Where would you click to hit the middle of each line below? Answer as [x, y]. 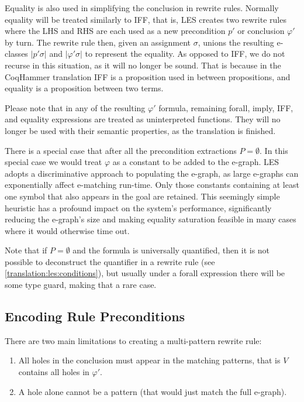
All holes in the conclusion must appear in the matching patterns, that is [149, 360]
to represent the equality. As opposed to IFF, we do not [185, 54]
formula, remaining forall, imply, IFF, [226, 107]
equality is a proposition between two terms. [84, 88]
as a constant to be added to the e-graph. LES [196, 162]
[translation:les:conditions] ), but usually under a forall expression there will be [145, 273]
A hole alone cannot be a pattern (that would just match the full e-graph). [153, 391]
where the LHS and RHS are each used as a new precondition [115, 31]
